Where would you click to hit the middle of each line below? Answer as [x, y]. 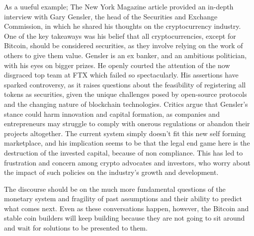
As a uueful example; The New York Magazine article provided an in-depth [119, 6]
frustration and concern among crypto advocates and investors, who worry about [127, 162]
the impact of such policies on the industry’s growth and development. [111, 172]
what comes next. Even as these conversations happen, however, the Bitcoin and [127, 208]
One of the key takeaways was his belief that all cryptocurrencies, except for [120, 36]
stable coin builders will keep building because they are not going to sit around [125, 218]
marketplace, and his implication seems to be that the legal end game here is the [127, 143]
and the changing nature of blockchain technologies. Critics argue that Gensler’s [126, 104]
